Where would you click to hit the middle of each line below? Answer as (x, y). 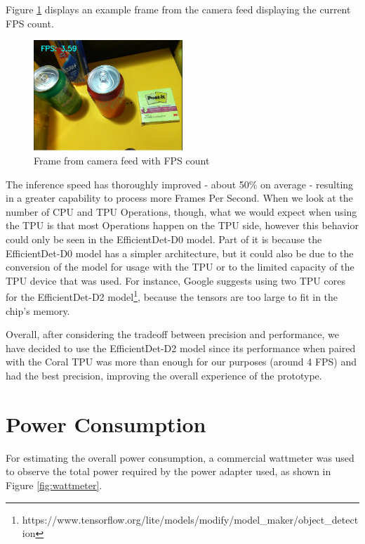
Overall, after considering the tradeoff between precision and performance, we (172, 334)
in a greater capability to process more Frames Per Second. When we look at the (179, 198)
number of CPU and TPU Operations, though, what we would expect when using (181, 211)
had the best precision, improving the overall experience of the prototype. (164, 376)
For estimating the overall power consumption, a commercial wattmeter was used (180, 457)
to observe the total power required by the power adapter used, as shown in (168, 471)
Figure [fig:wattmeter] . (54, 485)
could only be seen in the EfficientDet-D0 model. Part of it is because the (164, 239)
